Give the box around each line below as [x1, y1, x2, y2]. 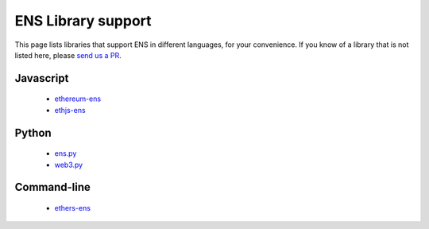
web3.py [54, 160, 83, 169]
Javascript [14, 72, 69, 85]
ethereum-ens [54, 94, 102, 103]
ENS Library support [14, 12, 152, 29]
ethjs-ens [54, 105, 87, 114]
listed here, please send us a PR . [14, 50, 122, 60]
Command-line [14, 180, 91, 194]
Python [14, 126, 52, 139]
